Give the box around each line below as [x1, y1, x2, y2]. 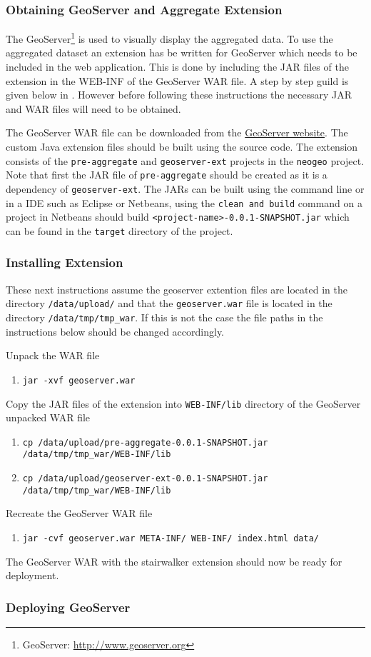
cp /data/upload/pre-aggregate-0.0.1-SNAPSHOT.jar [22, 437, 268, 448]
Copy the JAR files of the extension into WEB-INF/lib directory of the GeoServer [6, 396, 361, 411]
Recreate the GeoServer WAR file [6, 506, 153, 521]
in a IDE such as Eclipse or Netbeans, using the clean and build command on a [6, 195, 362, 210]
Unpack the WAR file [6, 348, 100, 363]
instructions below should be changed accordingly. [6, 324, 225, 338]
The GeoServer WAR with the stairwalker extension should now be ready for [6, 553, 342, 568]
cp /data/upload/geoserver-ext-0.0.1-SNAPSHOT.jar [22, 473, 268, 484]
